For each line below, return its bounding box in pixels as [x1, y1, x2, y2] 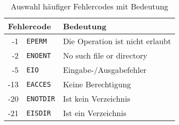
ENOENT [26, 51, 51, 60]
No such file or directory [63, 50, 148, 61]
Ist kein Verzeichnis [63, 93, 130, 104]
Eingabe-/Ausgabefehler [63, 64, 147, 75]
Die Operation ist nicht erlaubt [63, 35, 171, 47]
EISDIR [26, 109, 51, 117]
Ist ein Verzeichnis [63, 107, 126, 119]
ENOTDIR [26, 94, 55, 103]
